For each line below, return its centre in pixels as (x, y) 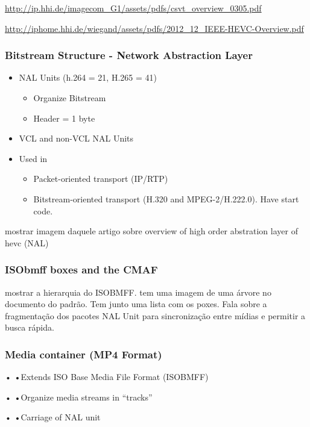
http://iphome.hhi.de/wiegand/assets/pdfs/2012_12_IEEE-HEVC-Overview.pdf (154, 28)
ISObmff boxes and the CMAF (81, 270)
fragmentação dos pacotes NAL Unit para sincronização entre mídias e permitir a (155, 315)
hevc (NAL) (27, 242)
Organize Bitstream (70, 98)
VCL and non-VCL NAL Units (76, 138)
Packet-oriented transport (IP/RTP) (101, 179)
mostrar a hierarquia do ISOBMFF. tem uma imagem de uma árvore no (138, 292)
